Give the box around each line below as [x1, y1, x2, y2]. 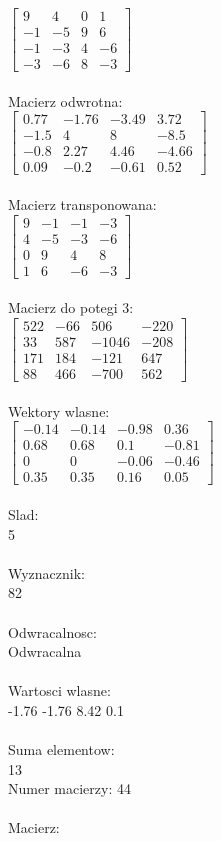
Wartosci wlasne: [8, 680, 111, 701]
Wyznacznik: [8, 562, 86, 583]
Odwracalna [8, 641, 82, 662]
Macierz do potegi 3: [8, 297, 134, 318]
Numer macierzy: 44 [8, 778, 131, 799]
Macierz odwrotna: [8, 90, 123, 111]
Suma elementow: [8, 739, 115, 760]
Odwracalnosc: [8, 621, 97, 642]
